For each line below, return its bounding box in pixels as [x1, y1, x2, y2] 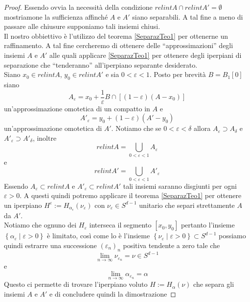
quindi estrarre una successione [4, 240, 97, 250]
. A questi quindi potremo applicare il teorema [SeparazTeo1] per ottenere [20, 190, 242, 201]
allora [193, 123, 211, 133]
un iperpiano [4, 200, 42, 210]
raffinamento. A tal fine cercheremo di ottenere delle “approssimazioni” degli [4, 40, 233, 50]
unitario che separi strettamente [139, 200, 235, 210]
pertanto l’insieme [181, 220, 235, 230]
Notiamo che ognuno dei [4, 220, 77, 230]
